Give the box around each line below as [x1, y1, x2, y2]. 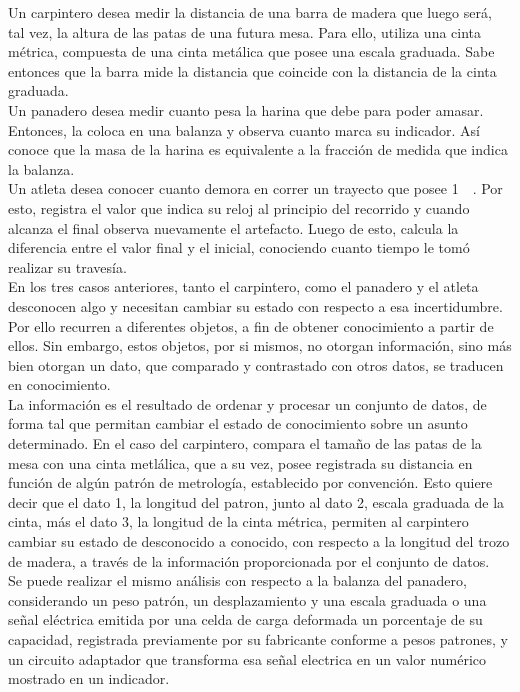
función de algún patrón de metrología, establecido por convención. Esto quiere [8, 472, 493, 493]
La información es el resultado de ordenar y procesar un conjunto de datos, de [8, 393, 487, 414]
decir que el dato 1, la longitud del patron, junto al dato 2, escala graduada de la [8, 491, 505, 512]
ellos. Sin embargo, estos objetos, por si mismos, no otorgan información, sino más [8, 335, 512, 356]
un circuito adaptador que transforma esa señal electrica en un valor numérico [8, 648, 487, 669]
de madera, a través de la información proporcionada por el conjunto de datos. [8, 550, 490, 571]
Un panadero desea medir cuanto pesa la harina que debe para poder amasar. [8, 99, 484, 120]
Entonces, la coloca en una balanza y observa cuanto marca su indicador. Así [8, 119, 480, 140]
